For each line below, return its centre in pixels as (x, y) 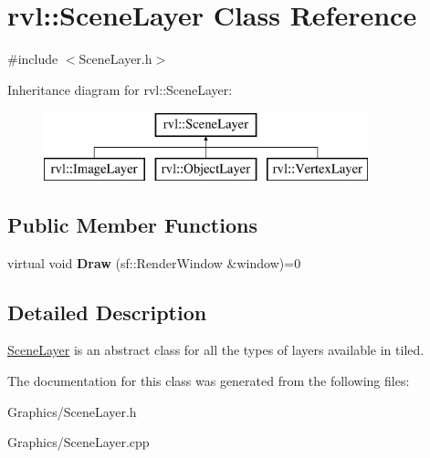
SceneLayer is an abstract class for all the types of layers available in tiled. (216, 350)
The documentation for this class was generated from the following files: (209, 381)
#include (33, 59)
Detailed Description (107, 312)
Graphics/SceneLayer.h (72, 411)
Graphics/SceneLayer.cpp (79, 442)
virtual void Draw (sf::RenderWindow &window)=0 (154, 262)
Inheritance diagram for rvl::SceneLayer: (120, 89)
